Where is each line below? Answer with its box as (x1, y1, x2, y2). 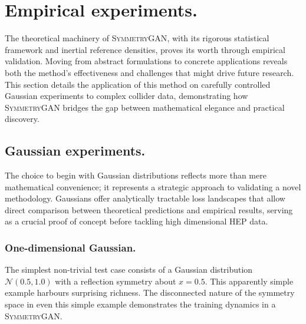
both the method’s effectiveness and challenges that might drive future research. (5, 66, 294, 78)
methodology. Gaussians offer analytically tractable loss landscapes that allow (5, 192, 285, 204)
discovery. (5, 113, 40, 125)
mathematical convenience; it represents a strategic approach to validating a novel (5, 180, 301, 193)
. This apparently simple (205, 275, 294, 287)
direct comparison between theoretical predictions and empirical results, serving (5, 203, 293, 216)
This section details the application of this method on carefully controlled (5, 78, 271, 90)
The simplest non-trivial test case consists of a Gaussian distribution (5, 263, 253, 276)
